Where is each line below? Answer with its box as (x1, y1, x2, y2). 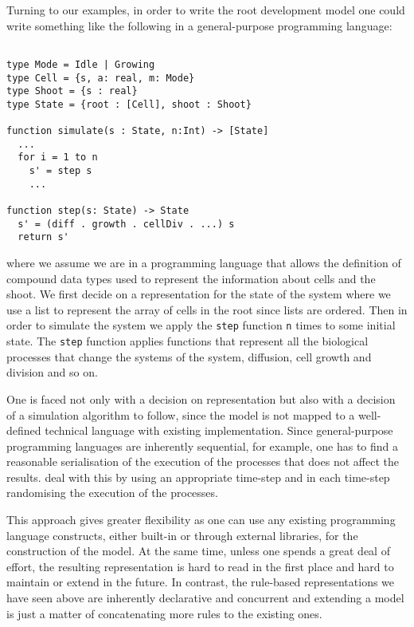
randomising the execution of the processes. (6, 484, 218, 501)
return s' (18, 231, 69, 243)
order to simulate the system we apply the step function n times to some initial (6, 317, 396, 333)
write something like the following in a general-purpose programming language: (6, 17, 393, 34)
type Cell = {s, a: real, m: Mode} (6, 72, 195, 84)
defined (6, 422, 41, 439)
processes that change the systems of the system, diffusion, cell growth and (6, 348, 372, 365)
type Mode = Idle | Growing (6, 58, 155, 70)
